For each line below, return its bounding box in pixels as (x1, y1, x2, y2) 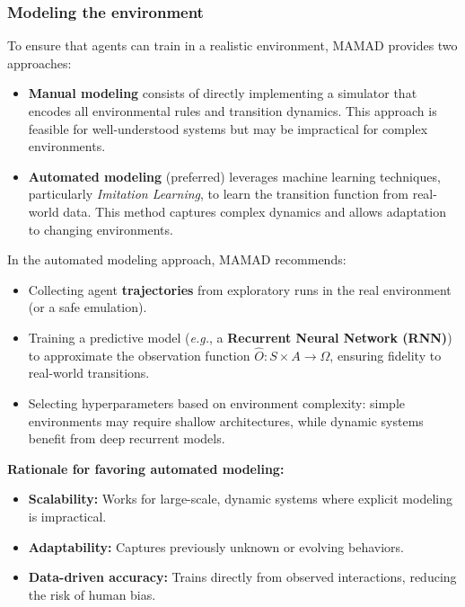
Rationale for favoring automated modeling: (7, 459, 285, 478)
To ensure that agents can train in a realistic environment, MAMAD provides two (7, 36, 458, 55)
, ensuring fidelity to (329, 345, 442, 364)
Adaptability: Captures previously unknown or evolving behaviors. (28, 537, 404, 556)
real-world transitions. (28, 363, 150, 382)
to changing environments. (28, 219, 173, 238)
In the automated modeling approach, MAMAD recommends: (7, 250, 347, 269)
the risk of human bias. (28, 585, 156, 603)
